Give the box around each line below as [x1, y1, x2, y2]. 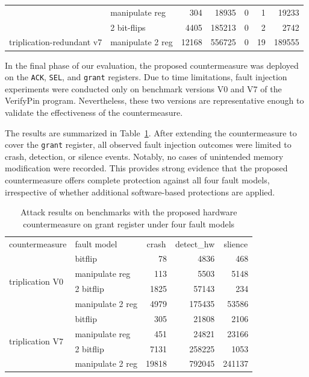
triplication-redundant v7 [9, 36, 102, 48]
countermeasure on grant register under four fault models [23, 217, 235, 230]
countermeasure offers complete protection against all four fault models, [5, 174, 270, 186]
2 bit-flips [110, 21, 146, 33]
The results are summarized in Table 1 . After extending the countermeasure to [5, 126, 297, 139]
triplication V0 [9, 274, 63, 287]
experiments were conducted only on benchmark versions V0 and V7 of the [5, 82, 282, 95]
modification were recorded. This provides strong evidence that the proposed [5, 162, 288, 174]
